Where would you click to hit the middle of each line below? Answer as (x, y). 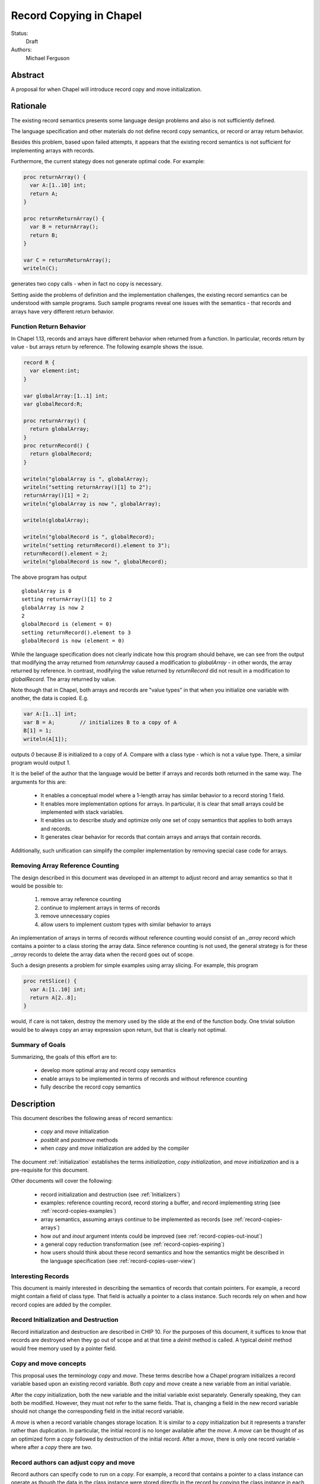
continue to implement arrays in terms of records (100, 908)
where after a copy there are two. (52, 1447)
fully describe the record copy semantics (91, 1087)
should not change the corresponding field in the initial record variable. (97, 1411)
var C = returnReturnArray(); (67, 260)
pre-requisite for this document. (50, 1170)
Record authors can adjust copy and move (73, 1462)
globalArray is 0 (47, 591)
